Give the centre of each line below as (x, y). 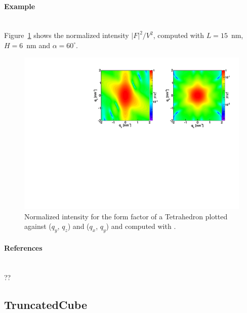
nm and (38, 45)
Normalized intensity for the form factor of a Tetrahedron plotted (126, 216)
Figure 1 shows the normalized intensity (67, 35)
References (23, 247)
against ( (38, 226)
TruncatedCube (46, 304)
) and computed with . (141, 226)
